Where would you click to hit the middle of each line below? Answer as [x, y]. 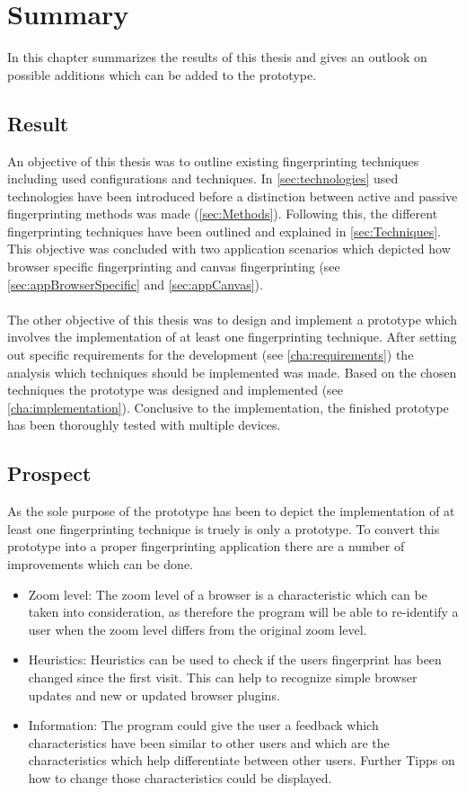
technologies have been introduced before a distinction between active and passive [233, 196]
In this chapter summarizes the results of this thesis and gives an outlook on [217, 57]
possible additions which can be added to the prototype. [162, 74]
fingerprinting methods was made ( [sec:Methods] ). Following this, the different [223, 214]
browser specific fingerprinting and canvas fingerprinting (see [174, 267]
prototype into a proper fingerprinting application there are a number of [206, 546]
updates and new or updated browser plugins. [154, 695]
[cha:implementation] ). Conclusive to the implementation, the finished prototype [228, 407]
